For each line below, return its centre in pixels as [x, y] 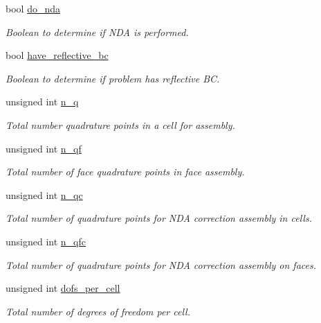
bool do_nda [33, 8]
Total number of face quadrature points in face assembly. [125, 172]
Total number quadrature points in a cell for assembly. [120, 124]
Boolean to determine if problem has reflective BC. [113, 78]
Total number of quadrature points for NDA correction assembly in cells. [159, 218]
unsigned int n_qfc [46, 241]
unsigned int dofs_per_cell [63, 288]
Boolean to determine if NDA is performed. [97, 32]
